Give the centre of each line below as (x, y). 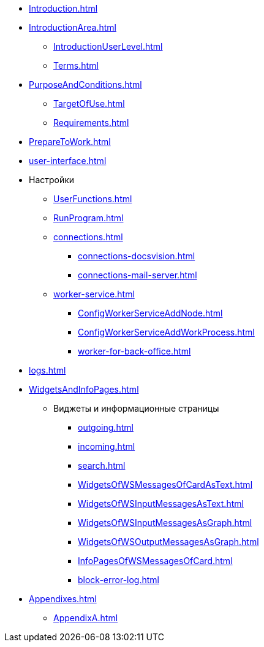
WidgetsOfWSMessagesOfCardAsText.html (165, 484)
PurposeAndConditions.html (85, 84)
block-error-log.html (119, 580)
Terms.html (76, 65)
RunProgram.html (89, 218)
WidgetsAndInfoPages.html (84, 389)
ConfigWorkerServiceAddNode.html (150, 313)
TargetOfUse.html (89, 104)
